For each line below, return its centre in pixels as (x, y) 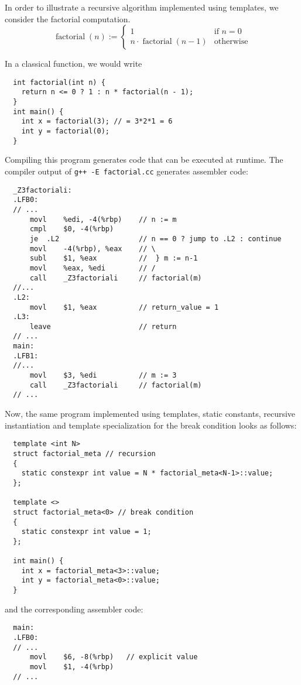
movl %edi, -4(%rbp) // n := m (103, 219)
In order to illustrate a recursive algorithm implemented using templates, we (142, 7)
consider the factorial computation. (68, 18)
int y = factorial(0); (65, 131)
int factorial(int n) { (59, 82)
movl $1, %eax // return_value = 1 (124, 307)
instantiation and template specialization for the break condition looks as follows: (151, 425)
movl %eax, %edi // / (93, 268)
